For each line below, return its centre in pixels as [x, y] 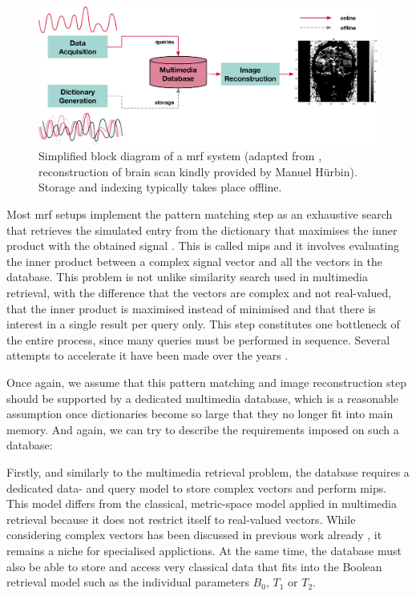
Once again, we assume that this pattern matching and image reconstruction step [207, 382]
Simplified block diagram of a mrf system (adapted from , [180, 156]
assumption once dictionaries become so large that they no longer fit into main [200, 414]
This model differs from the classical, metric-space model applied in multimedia [202, 503]
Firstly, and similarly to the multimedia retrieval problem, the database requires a [208, 471]
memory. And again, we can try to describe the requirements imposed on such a [203, 429]
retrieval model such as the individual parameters [128, 582]
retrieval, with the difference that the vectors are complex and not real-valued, [199, 292]
